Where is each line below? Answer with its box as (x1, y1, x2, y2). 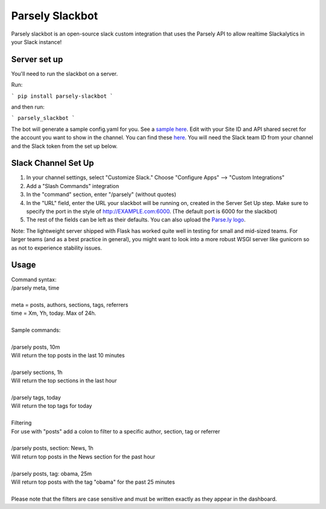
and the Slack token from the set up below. (11, 142, 118, 150)
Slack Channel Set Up (11, 158, 94, 168)
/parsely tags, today (11, 394, 62, 401)
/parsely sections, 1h (11, 368, 63, 376)
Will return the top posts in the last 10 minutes (11, 352, 125, 359)
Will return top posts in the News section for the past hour (11, 453, 156, 460)
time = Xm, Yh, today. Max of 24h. (11, 309, 97, 317)
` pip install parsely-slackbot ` (11, 92, 113, 100)
